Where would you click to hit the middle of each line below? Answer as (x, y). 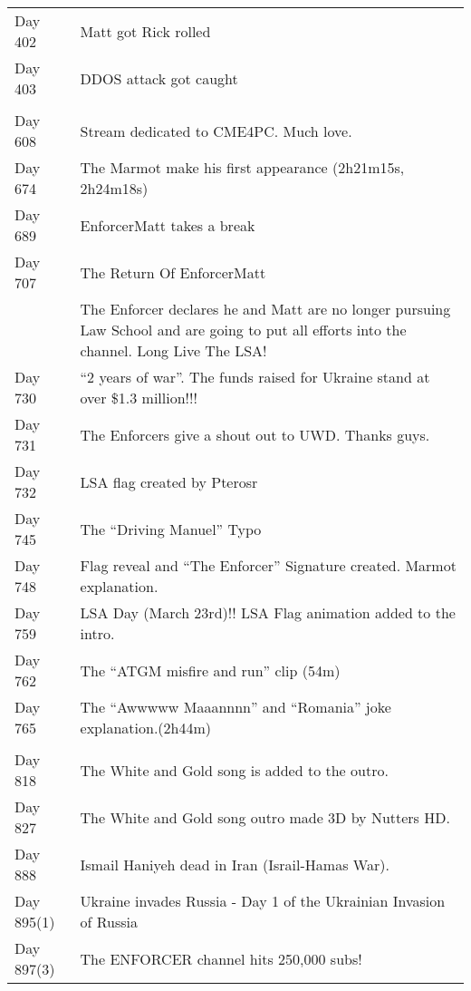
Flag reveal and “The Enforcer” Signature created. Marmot (268, 565)
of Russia (109, 922)
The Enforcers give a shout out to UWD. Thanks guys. (255, 434)
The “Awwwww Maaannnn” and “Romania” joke (235, 707)
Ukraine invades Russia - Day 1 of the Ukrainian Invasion (263, 901)
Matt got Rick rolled (145, 31)
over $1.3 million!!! (139, 398)
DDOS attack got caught (159, 78)
